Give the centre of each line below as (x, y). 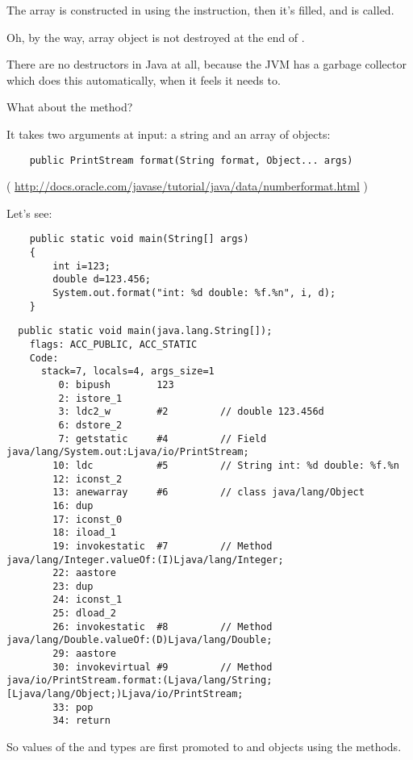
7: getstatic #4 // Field (163, 438)
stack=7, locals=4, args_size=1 (127, 372)
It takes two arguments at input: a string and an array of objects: (169, 134)
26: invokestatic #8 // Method (163, 626)
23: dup (73, 586)
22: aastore (85, 573)
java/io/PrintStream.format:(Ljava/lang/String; (140, 681)
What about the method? (70, 107)
